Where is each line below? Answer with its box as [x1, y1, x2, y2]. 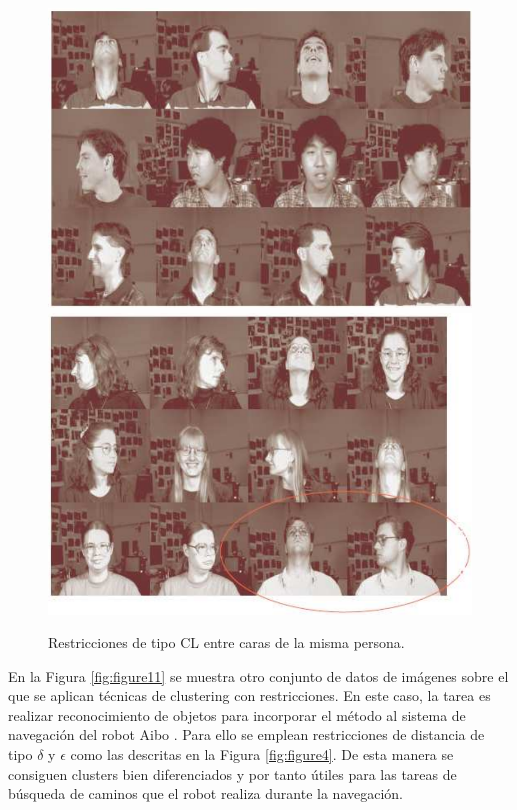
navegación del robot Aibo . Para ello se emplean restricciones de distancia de [8, 724, 485, 745]
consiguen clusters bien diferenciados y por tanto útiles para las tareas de [8, 763, 457, 784]
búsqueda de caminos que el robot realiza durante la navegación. [8, 783, 403, 804]
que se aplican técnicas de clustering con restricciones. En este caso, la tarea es [8, 685, 491, 706]
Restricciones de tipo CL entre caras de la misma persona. [48, 632, 405, 653]
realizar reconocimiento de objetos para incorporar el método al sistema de [8, 704, 466, 725]
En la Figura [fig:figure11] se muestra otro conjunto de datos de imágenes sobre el [8, 665, 509, 686]
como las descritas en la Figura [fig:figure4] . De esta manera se [70, 744, 454, 765]
